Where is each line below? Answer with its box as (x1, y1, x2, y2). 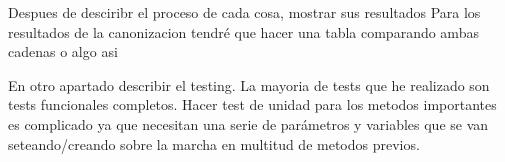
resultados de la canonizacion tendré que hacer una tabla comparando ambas (8, 21, 479, 42)
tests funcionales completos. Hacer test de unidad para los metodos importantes (8, 94, 497, 115)
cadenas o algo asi (8, 41, 118, 62)
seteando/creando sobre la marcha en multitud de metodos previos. (8, 133, 420, 154)
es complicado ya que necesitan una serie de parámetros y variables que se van (8, 113, 489, 134)
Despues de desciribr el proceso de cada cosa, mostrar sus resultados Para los (8, 2, 481, 22)
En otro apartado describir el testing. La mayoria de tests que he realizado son (8, 74, 490, 95)
